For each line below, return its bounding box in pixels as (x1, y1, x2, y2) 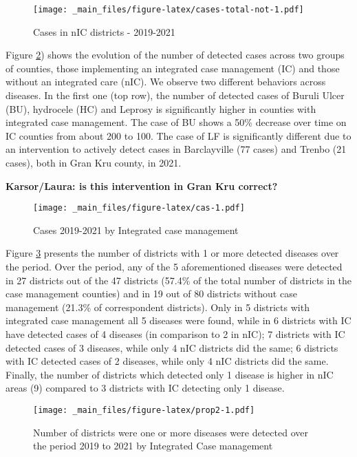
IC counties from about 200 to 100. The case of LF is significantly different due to (6, 128, 351, 142)
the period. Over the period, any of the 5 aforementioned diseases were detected (6, 259, 343, 274)
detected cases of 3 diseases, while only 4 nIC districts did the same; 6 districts (6, 340, 338, 354)
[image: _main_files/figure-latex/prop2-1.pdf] (33, 405, 255, 415)
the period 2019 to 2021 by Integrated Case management (33, 438, 273, 453)
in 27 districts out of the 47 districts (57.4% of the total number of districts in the (6, 273, 352, 287)
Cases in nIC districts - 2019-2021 (33, 24, 175, 39)
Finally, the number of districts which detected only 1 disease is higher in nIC (6, 367, 334, 381)
